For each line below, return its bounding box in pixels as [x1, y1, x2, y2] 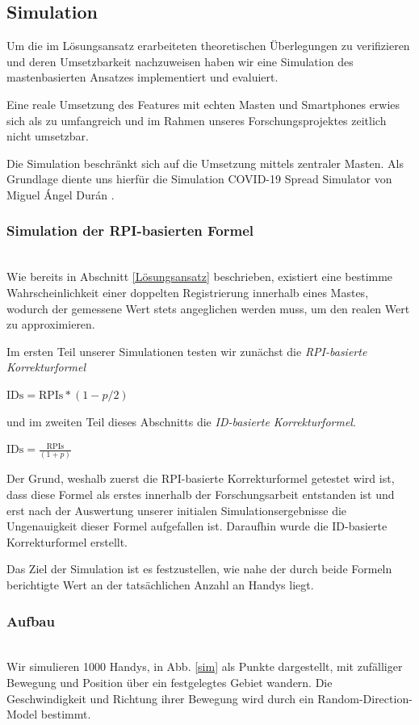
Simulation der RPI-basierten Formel [6, 220, 253, 241]
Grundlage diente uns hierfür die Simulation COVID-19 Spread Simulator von [6, 170, 392, 187]
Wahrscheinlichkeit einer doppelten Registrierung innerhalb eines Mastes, [6, 283, 369, 300]
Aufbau [6, 610, 55, 631]
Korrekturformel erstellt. [6, 533, 128, 550]
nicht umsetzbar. [6, 128, 90, 145]
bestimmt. [40, 706, 91, 723]
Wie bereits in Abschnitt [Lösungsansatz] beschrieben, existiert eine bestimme [6, 268, 393, 285]
